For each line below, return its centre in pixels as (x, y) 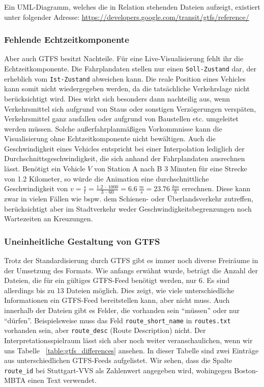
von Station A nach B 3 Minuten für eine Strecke (170, 169)
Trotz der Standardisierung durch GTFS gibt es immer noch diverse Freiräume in (131, 260)
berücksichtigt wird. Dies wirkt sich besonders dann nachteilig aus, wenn (117, 98)
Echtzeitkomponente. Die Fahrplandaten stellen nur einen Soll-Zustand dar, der (130, 68)
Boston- (246, 370)
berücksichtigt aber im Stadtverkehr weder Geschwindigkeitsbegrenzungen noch (128, 208)
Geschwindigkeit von (36, 188)
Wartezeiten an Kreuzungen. (49, 218)
